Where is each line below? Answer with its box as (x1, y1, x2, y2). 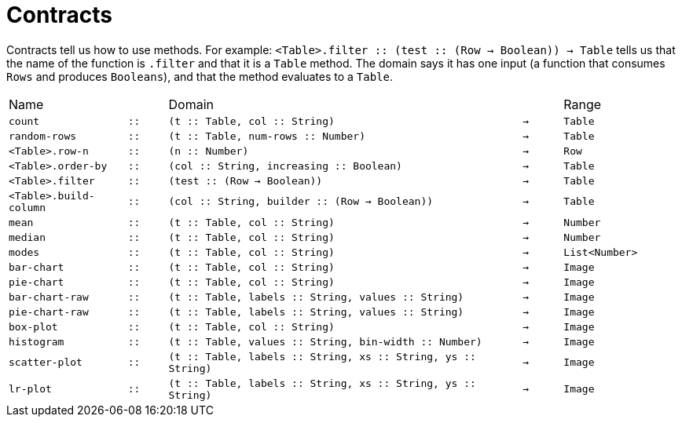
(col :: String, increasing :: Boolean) (168, 159, 402, 172)
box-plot (9, 320, 58, 333)
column (9, 201, 46, 213)
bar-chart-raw (9, 290, 89, 303)
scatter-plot (9, 356, 82, 369)
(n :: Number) (168, 144, 249, 157)
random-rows (9, 129, 77, 142)
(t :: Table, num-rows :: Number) (168, 129, 365, 142)
